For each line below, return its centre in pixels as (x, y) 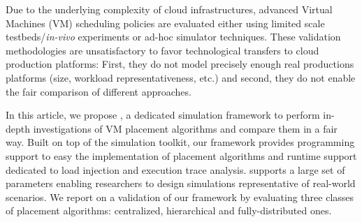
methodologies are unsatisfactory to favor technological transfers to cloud (162, 50)
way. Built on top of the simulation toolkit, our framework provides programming (180, 142)
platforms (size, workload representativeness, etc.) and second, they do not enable (181, 77)
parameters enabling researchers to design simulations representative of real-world (181, 183)
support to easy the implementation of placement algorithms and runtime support (181, 155)
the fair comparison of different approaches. (99, 91)
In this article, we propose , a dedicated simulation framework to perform (163, 115)
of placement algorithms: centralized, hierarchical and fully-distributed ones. (169, 210)
